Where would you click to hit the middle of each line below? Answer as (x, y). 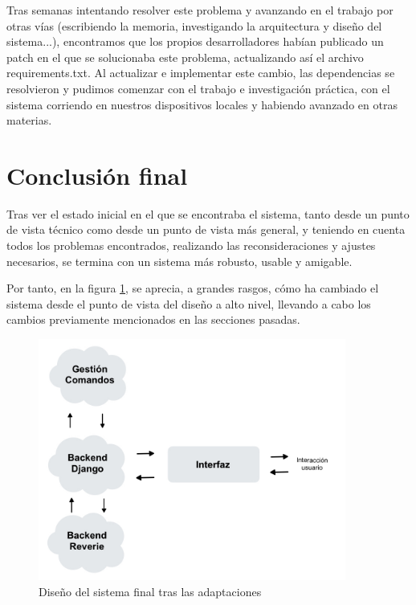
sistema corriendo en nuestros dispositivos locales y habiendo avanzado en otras (202, 104)
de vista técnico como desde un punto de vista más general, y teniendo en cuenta (206, 229)
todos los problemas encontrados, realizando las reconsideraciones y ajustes (191, 245)
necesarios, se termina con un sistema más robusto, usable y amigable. (179, 261)
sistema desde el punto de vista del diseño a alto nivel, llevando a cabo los (189, 303)
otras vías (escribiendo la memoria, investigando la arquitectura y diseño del (194, 25)
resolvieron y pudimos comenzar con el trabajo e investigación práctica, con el (198, 88)
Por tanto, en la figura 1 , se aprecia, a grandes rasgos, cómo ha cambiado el (193, 288)
